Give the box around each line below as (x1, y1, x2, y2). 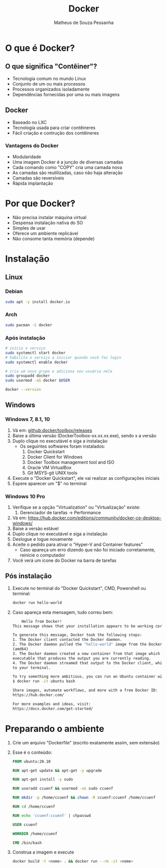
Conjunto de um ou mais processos (12, 81, 86, 87)
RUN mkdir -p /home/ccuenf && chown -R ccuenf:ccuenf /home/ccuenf (12, 795, 156, 800)
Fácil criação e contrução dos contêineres (12, 130, 99, 136)
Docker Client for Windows (27, 454, 83, 460)
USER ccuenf (12, 822, 37, 827)
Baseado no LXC (12, 119, 47, 125)
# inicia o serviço (5, 346, 46, 351)
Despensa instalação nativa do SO (12, 220, 83, 226)
